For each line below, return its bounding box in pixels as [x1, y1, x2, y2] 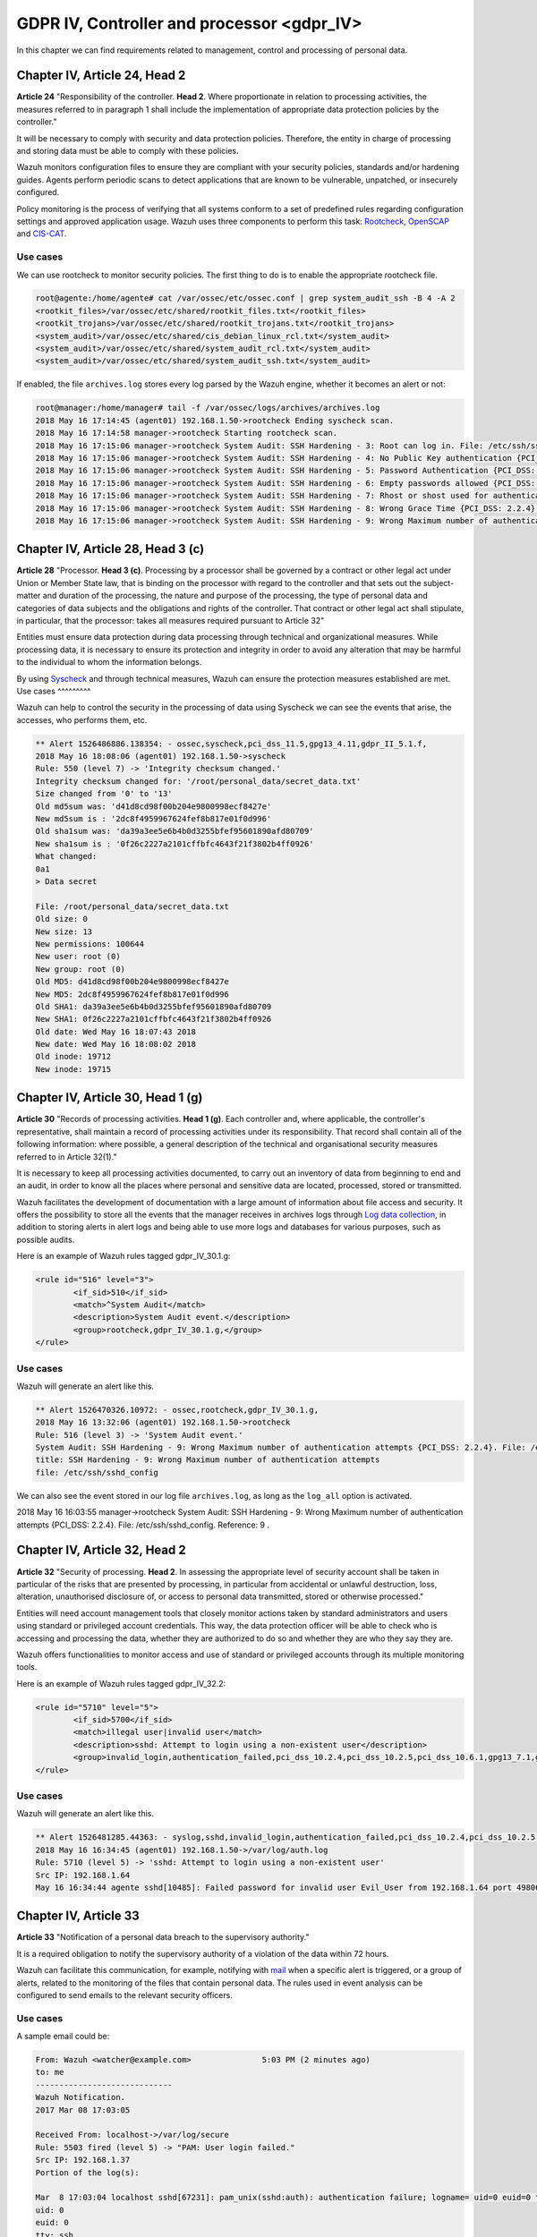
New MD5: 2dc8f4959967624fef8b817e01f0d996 [35, 989, 230, 999]
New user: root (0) [35, 951, 121, 962]
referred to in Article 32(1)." [16, 1151, 117, 1162]
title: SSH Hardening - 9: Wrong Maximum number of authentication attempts [35, 1455, 380, 1465]
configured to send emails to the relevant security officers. [16, 1989, 233, 2000]
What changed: [35, 851, 98, 862]
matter [16, 591, 41, 601]
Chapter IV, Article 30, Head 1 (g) [16, 1090, 203, 1105]
